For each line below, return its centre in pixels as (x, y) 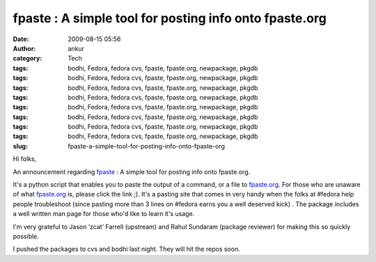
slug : (20, 146)
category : (28, 59)
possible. (26, 236)
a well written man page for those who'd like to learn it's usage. (104, 214)
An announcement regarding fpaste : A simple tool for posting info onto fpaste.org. (132, 171)
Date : (21, 39)
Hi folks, (25, 159)
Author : (24, 48)
